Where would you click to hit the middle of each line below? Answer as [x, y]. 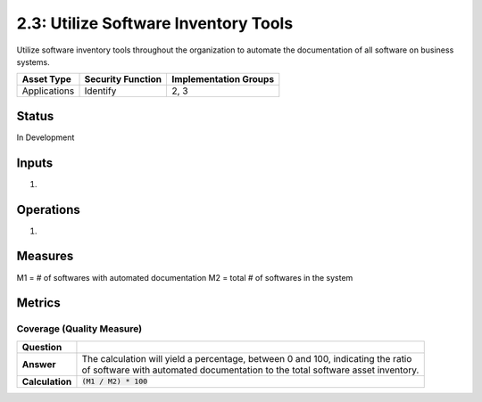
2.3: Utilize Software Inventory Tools [155, 23]
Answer [39, 364]
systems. [33, 62]
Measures [45, 256]
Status [35, 116]
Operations [48, 209]
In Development [46, 137]
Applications [48, 91]
